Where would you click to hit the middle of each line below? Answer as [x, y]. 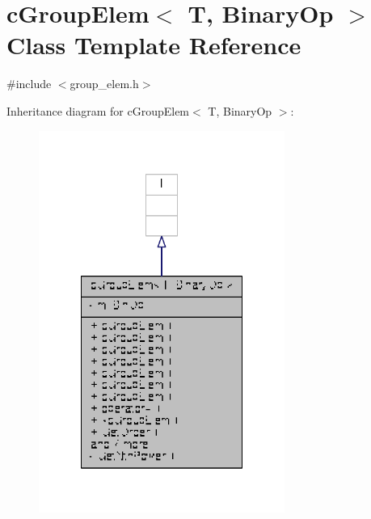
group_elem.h [104, 84]
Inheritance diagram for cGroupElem [98, 110]
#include [29, 84]
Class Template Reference [154, 45]
